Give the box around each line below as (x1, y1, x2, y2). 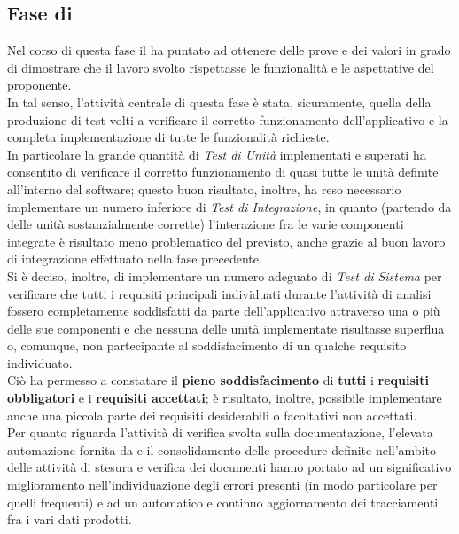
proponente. (7, 75, 72, 94)
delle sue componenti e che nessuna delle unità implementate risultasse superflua (7, 318, 445, 337)
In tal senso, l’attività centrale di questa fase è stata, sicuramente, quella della (7, 92, 432, 111)
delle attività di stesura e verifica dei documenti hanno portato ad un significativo (7, 458, 452, 476)
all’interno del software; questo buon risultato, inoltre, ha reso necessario (7, 179, 401, 198)
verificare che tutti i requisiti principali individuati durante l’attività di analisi (7, 284, 432, 302)
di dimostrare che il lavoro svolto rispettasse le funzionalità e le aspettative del (7, 58, 434, 76)
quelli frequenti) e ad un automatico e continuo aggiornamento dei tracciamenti (7, 492, 439, 511)
